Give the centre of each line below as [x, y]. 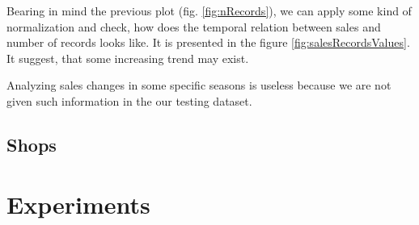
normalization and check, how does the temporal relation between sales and [194, 26]
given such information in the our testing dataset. [129, 100]
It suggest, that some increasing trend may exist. [128, 58]
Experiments [78, 204]
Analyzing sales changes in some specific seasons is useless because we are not [199, 85]
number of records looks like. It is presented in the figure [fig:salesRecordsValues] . [208, 42]
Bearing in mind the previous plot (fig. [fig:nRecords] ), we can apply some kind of [209, 10]
